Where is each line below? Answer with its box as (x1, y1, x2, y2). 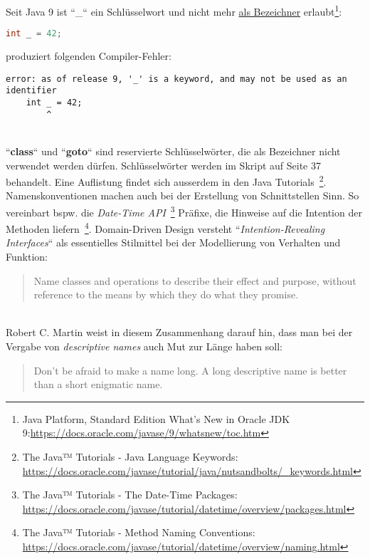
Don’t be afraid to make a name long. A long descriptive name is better (33, 362, 347, 377)
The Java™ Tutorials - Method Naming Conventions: (22, 525, 255, 540)
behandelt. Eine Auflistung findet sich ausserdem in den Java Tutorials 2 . (6, 172, 327, 189)
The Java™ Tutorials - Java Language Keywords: (22, 449, 238, 464)
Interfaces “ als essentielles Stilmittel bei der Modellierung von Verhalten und (6, 235, 341, 250)
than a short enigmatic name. (33, 377, 163, 392)
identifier (6, 85, 57, 96)
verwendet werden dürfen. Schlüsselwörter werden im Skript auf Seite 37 (6, 157, 321, 172)
